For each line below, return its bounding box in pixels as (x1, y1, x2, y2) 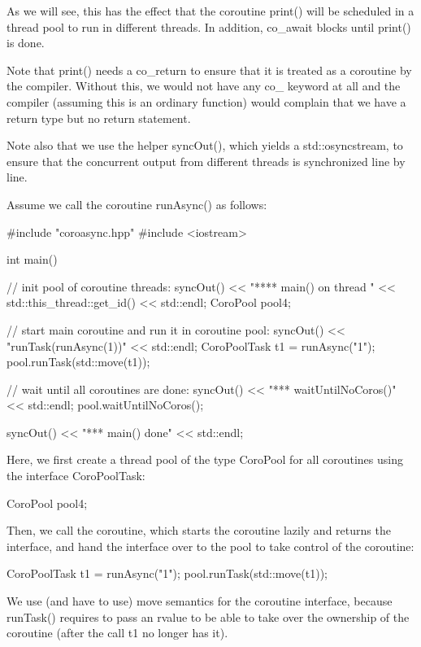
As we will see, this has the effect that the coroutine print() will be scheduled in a (7, 2, 414, 19)
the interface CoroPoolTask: (7, 467, 145, 484)
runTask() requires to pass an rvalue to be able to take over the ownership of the (7, 608, 410, 625)
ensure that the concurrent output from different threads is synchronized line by (7, 152, 406, 169)
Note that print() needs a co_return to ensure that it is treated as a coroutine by (7, 61, 412, 78)
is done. (7, 34, 45, 51)
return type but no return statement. (7, 109, 191, 126)
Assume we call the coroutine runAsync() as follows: (7, 195, 267, 212)
